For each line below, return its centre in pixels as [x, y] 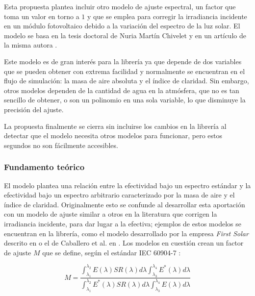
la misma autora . [31, 45]
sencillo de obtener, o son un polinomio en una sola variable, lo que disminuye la [125, 100]
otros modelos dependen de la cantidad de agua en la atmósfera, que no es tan [122, 90]
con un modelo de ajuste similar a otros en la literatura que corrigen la [111, 214]
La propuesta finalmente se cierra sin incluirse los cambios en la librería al [115, 126]
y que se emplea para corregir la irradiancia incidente [167, 16]
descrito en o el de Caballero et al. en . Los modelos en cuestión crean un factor [124, 243]
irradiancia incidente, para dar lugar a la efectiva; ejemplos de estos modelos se [123, 223]
